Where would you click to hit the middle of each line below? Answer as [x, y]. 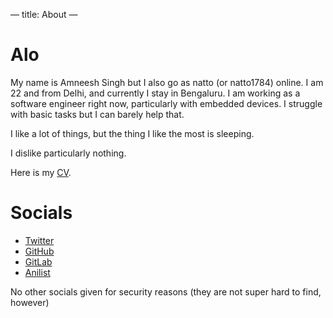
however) [30, 302]
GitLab [38, 261]
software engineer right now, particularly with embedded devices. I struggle [166, 103]
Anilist [37, 272]
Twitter [39, 240]
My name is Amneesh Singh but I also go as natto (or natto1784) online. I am [167, 82]
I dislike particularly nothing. [68, 153]
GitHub [39, 251]
